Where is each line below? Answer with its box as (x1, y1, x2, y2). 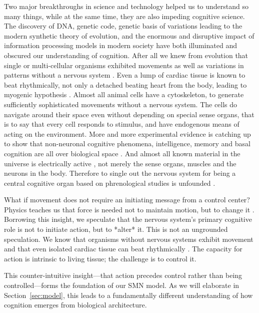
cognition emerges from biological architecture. (4, 299, 147, 310)
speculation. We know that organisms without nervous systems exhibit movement (4, 233, 253, 244)
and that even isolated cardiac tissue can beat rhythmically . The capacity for (4, 243, 242, 254)
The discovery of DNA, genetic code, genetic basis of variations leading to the (4, 21, 242, 31)
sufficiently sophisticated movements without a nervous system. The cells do (4, 99, 237, 109)
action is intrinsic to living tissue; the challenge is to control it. (4, 253, 196, 263)
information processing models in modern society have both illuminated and (4, 40, 237, 51)
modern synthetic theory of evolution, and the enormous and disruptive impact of (4, 30, 254, 41)
